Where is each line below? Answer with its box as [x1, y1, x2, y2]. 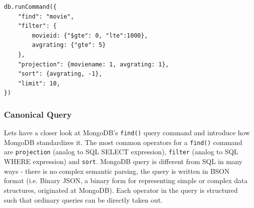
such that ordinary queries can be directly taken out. [4, 194, 163, 205]
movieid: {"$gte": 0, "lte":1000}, [32, 32, 148, 39]
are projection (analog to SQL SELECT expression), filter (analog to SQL [4, 146, 238, 157]
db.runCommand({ [4, 3, 57, 10]
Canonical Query [4, 108, 72, 120]
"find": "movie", [18, 13, 75, 20]
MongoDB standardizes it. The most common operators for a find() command [4, 137, 242, 147]
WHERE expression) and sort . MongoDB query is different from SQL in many [4, 156, 243, 166]
